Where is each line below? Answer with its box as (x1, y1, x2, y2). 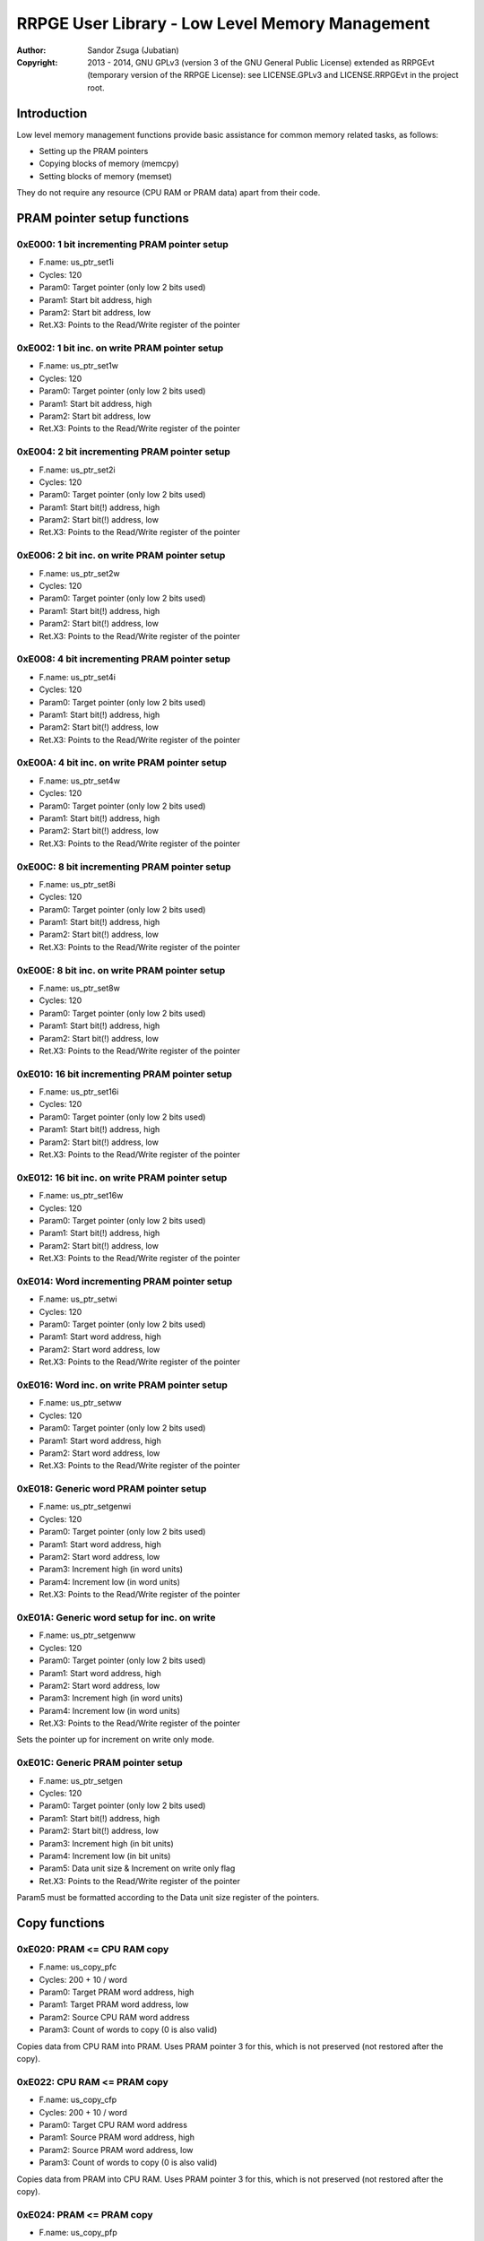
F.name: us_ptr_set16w (39, 1190, 124, 1201)
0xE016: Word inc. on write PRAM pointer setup (16, 1379, 228, 1391)
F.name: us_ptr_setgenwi (39, 1501, 132, 1512)
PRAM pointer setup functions (16, 211, 190, 226)
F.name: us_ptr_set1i (39, 256, 114, 268)
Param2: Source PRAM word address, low (39, 2144, 194, 2155)
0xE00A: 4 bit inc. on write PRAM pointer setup (16, 757, 228, 769)
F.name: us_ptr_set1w (39, 360, 118, 371)
